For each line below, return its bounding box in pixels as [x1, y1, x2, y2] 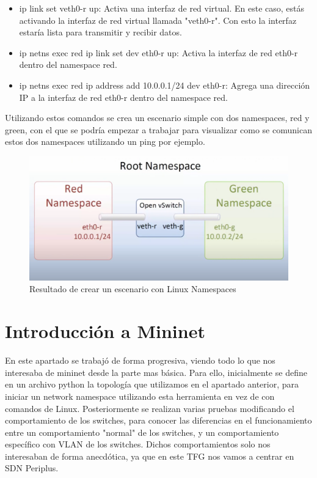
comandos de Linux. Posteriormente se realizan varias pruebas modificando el [5, 402, 294, 414]
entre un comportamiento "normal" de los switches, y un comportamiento [5, 425, 279, 438]
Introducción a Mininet [5, 318, 205, 344]
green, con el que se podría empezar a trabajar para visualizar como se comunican [5, 123, 312, 136]
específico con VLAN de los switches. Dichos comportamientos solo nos [5, 438, 271, 450]
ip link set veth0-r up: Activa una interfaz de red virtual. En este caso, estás [19, 2, 305, 14]
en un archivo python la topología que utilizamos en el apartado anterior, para [5, 378, 299, 391]
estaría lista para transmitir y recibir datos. [19, 26, 182, 39]
